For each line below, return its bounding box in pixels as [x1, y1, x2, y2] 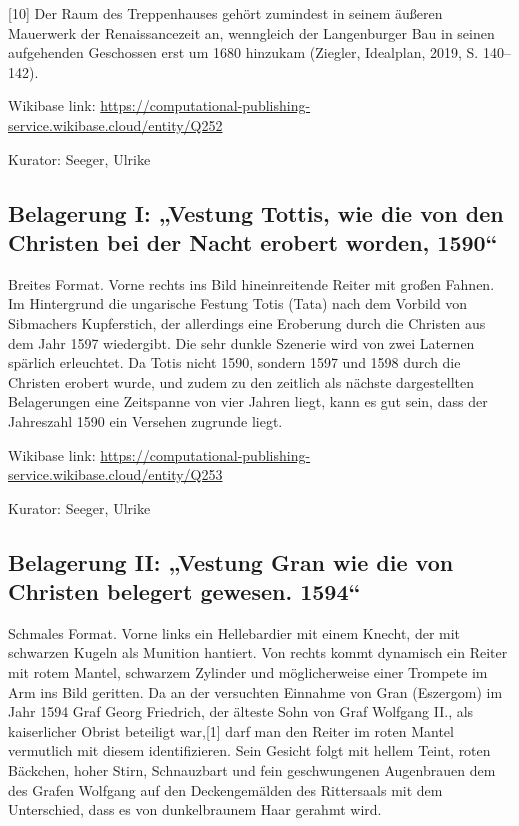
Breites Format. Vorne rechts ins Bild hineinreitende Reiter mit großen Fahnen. [8, 273, 495, 294]
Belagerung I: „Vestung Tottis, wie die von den [8, 197, 504, 228]
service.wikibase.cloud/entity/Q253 [8, 464, 223, 485]
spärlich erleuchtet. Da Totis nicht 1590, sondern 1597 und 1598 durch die [8, 352, 461, 373]
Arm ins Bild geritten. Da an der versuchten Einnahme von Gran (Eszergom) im [8, 681, 503, 702]
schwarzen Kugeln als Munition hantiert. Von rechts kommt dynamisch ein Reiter [8, 642, 508, 663]
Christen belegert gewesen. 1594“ [8, 576, 361, 607]
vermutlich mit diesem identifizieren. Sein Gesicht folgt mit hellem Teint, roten [8, 740, 491, 761]
